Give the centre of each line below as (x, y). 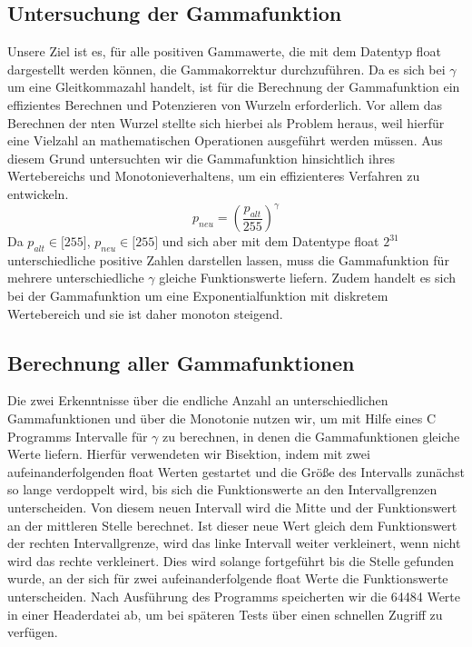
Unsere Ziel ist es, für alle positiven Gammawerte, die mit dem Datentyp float (224, 51)
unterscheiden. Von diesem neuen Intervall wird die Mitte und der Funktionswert (232, 507)
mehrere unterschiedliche (76, 278)
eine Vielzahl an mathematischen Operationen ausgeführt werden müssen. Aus (225, 140)
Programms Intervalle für (78, 436)
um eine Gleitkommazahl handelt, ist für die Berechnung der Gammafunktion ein (234, 87)
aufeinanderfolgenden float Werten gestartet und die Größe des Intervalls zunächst (236, 471)
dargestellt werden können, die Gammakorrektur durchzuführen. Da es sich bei (226, 69)
